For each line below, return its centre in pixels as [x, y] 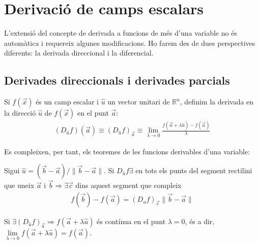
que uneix [19, 185]
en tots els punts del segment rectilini [194, 170]
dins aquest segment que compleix [128, 185]
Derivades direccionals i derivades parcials [117, 80]
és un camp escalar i [67, 102]
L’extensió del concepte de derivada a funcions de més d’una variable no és [121, 33]
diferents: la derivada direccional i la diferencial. [79, 53]
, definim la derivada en [217, 102]
